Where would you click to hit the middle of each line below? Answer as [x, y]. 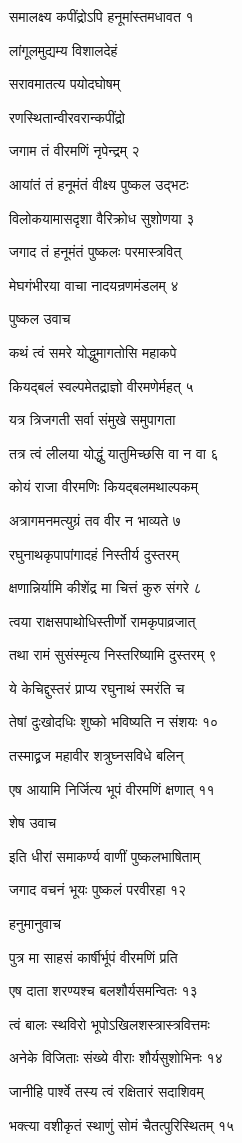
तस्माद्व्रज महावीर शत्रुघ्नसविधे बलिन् [96, 755]
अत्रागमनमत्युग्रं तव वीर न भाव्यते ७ [95, 519]
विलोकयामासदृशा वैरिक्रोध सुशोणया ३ [102, 217]
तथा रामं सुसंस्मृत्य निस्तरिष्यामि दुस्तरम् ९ [113, 654]
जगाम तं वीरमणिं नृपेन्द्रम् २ [74, 150]
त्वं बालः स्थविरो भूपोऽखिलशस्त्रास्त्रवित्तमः [109, 1023]
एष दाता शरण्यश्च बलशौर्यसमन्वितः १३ [103, 990]
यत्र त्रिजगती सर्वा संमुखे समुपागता [92, 419]
